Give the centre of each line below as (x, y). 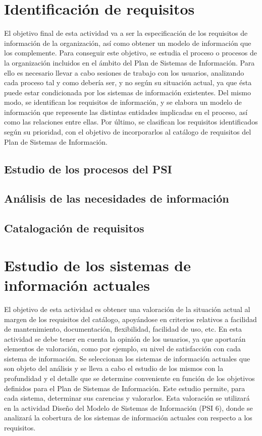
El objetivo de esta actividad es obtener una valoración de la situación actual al (127, 309)
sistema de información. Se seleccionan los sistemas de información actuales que (127, 358)
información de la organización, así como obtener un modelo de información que (128, 43)
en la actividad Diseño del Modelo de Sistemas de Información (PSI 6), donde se (128, 408)
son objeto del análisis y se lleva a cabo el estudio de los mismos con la (114, 368)
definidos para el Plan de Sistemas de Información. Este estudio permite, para (125, 388)
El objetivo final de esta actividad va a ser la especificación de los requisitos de (126, 33)
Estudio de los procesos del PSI (88, 169)
